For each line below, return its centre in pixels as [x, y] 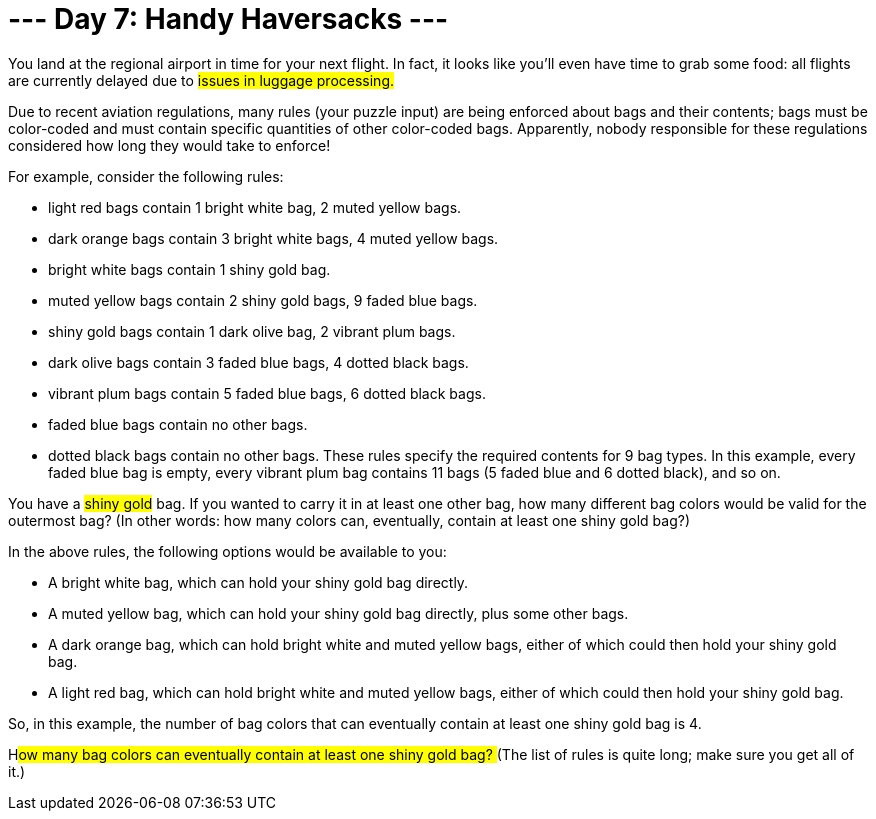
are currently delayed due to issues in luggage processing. [201, 80]
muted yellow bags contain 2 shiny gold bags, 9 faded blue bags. [263, 300]
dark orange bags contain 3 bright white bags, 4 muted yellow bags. [273, 238]
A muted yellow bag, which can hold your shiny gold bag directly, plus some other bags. [338, 613]
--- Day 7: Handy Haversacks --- [228, 19]
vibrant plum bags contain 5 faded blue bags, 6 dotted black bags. [267, 393]
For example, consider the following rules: [146, 176]
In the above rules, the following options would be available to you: [227, 551]
